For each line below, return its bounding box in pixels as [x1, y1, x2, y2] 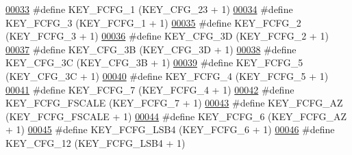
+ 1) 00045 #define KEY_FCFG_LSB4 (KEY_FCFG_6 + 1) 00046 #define [5, 122, 335, 137]
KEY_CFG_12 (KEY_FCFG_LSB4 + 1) [5, 135, 186, 150]
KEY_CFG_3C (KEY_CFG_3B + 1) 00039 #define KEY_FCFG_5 [5, 55, 303, 70]
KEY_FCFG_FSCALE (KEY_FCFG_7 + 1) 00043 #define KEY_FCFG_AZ [5, 96, 343, 110]
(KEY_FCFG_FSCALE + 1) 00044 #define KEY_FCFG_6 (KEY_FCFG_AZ [5, 109, 347, 123]
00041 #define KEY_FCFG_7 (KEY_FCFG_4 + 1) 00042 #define [5, 82, 294, 96]
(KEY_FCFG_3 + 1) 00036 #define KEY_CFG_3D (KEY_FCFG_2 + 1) [5, 29, 329, 43]
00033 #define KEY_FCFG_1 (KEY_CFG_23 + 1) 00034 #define [5, 2, 293, 16]
